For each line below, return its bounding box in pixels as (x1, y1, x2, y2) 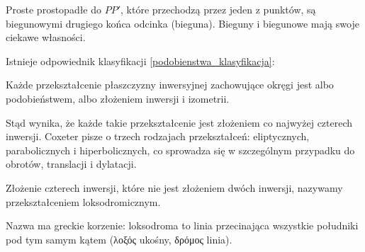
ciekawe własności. (6, 30, 86, 45)
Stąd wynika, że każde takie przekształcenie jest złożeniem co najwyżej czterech (6, 115, 353, 130)
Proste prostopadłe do (6, 2, 102, 16)
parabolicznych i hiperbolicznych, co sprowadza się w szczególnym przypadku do (6, 142, 355, 157)
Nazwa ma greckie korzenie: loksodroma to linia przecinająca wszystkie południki (6, 218, 359, 233)
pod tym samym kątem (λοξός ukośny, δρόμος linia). (6, 231, 232, 246)
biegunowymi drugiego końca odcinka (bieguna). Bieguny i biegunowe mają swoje (6, 16, 359, 30)
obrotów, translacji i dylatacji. (6, 156, 137, 171)
